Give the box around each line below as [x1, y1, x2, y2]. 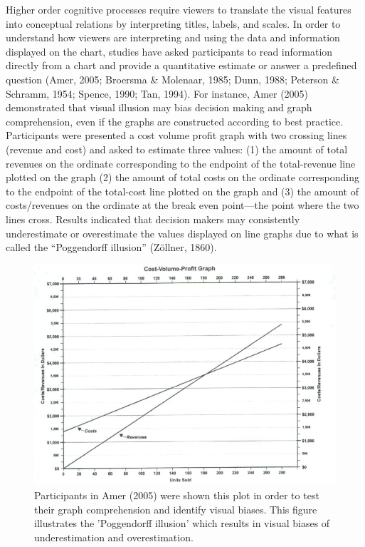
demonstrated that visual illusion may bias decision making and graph [6, 100, 312, 115]
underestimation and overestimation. [34, 529, 194, 544]
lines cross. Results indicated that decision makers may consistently [6, 211, 300, 226]
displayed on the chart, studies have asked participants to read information [6, 44, 333, 58]
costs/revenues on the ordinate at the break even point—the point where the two [6, 198, 359, 213]
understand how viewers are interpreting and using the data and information [6, 30, 340, 45]
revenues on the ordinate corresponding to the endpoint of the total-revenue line [6, 155, 356, 170]
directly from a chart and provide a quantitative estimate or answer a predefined [6, 58, 357, 73]
